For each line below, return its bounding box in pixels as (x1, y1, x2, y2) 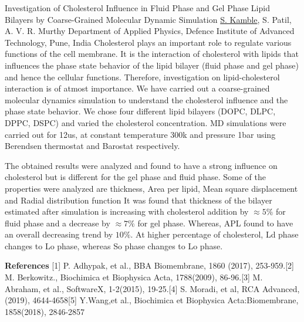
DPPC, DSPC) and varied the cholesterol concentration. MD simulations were (5, 116, 286, 128)
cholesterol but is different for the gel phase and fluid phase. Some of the (5, 171, 266, 183)
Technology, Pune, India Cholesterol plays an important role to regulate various (5, 36, 292, 48)
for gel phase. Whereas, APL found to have (137, 216, 293, 229)
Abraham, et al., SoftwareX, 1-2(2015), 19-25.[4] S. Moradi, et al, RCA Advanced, (5, 282, 300, 294)
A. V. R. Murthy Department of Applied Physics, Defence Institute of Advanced (5, 25, 295, 37)
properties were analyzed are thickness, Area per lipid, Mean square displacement (5, 182, 298, 194)
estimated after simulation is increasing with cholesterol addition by (5, 205, 249, 218)
